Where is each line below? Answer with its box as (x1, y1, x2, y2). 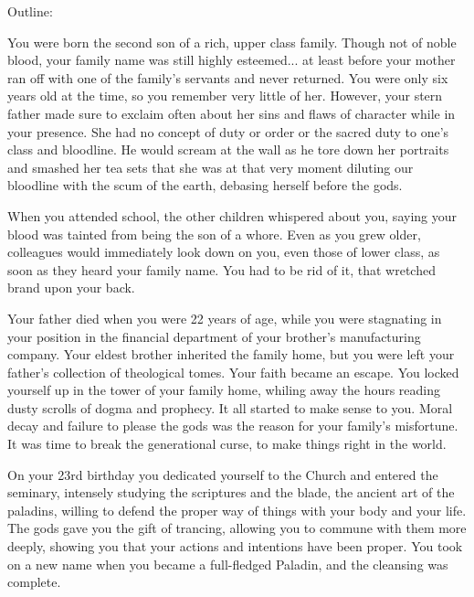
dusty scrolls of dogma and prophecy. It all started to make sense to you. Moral (7, 398, 453, 417)
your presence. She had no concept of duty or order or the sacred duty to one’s (7, 122, 449, 141)
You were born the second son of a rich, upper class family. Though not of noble (7, 32, 457, 51)
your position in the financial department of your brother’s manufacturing (7, 326, 421, 346)
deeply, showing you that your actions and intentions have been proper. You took (7, 537, 463, 556)
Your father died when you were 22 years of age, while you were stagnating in (7, 308, 442, 327)
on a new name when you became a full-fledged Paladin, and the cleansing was (7, 554, 448, 573)
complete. (7, 572, 61, 592)
